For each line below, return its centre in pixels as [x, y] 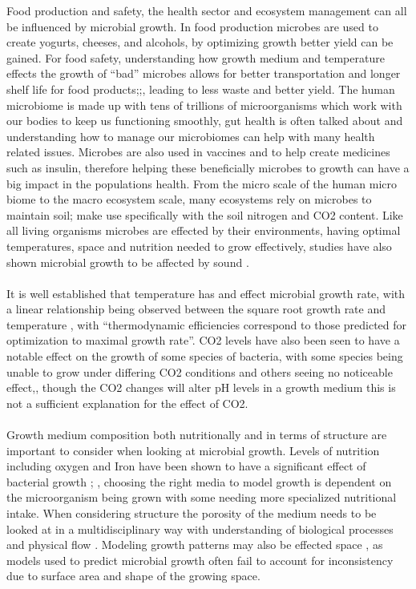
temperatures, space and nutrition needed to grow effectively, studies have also [199, 246]
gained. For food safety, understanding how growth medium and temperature [196, 57]
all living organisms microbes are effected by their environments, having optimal [204, 230]
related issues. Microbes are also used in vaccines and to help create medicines [198, 152]
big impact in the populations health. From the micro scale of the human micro [202, 183]
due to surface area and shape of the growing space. [133, 576]
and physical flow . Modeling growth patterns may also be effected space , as [195, 545]
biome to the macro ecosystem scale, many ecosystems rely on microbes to [189, 199]
